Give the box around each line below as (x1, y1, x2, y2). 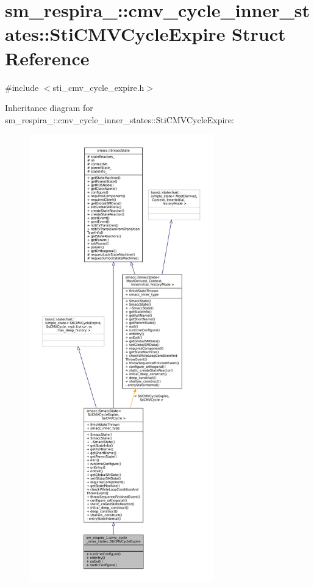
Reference (5, 45, 90, 70)
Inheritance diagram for (5, 101, 93, 114)
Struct (232, 21, 286, 46)
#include (5, 81, 39, 93)
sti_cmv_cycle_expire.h (52, 81, 145, 93)
